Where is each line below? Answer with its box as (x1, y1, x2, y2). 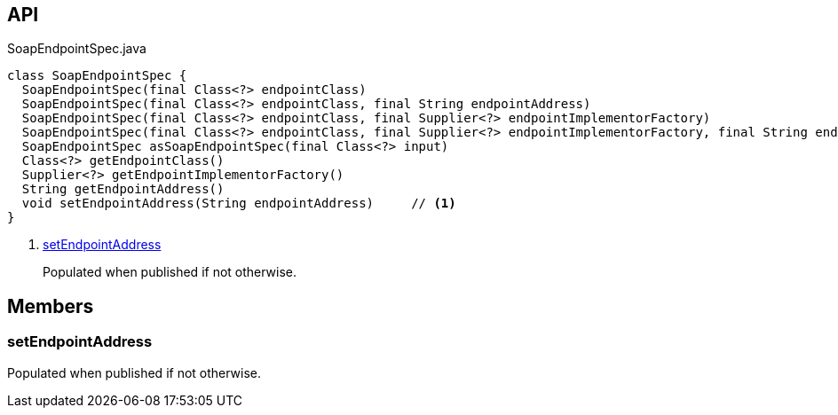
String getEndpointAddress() (21, 182, 225, 197)
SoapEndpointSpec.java (7, 41, 146, 57)
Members (7, 294, 94, 317)
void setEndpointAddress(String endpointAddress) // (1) (21, 196, 456, 211)
